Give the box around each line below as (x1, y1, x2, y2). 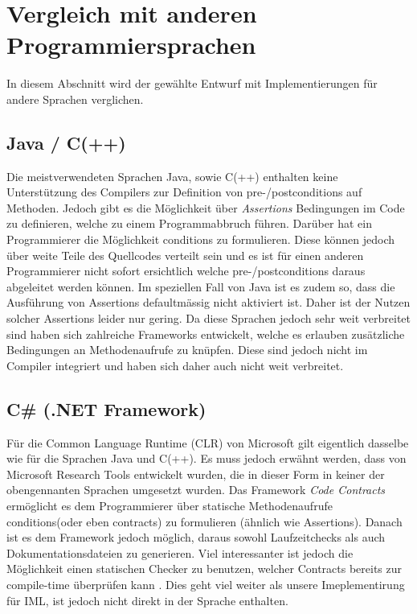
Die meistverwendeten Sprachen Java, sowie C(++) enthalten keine (6, 167, 338, 184)
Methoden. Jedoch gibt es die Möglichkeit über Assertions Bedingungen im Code (6, 199, 405, 216)
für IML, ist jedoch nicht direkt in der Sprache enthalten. (6, 591, 288, 608)
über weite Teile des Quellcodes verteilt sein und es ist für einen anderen (6, 246, 364, 263)
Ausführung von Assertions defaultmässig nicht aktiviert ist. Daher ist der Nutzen (6, 294, 411, 311)
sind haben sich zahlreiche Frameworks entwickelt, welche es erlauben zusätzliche (6, 325, 405, 342)
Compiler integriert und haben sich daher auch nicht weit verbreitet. (6, 356, 344, 373)
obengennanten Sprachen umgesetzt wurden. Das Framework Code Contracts (6, 481, 386, 498)
